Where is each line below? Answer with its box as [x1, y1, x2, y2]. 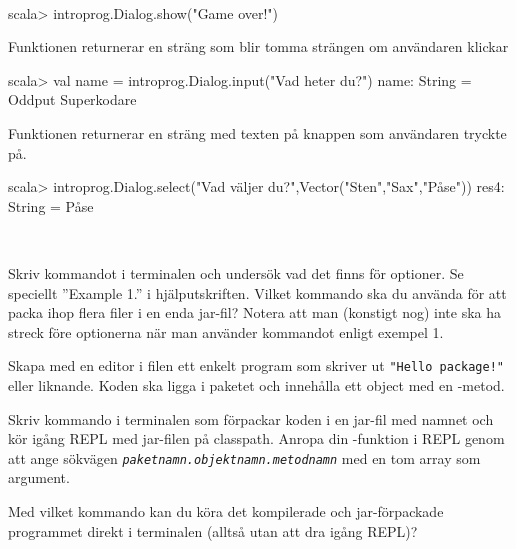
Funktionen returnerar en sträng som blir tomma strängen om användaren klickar [8, 36, 509, 57]
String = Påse [8, 195, 94, 216]
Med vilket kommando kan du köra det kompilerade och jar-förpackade [8, 501, 444, 521]
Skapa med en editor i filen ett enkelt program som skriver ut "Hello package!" [8, 355, 504, 376]
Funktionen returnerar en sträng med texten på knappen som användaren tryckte [8, 122, 507, 143]
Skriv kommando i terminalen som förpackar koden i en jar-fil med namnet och [8, 408, 494, 429]
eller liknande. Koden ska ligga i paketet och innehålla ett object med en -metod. [8, 374, 505, 395]
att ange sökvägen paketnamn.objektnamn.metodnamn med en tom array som [8, 447, 481, 468]
